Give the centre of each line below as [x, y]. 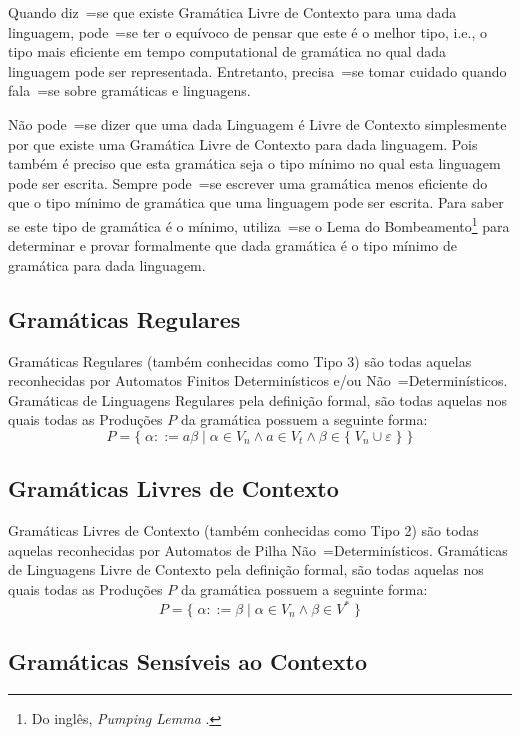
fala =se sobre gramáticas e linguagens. [129, 90]
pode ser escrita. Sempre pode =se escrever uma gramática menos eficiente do [248, 182]
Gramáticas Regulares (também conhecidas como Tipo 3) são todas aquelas [240, 360]
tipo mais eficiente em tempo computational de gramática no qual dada [227, 51]
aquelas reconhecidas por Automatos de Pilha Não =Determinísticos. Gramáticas [258, 549]
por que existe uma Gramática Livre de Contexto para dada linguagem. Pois [243, 143]
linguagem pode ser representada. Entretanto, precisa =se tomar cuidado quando [257, 70]
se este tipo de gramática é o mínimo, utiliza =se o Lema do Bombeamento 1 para [259, 224]
